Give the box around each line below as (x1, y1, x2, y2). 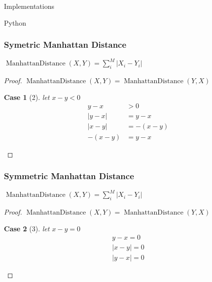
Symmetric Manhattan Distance (4, 170, 134, 182)
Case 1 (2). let (4, 92, 50, 102)
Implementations (4, 1, 54, 11)
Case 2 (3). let (4, 223, 50, 233)
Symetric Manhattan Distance (4, 38, 127, 51)
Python (4, 17, 26, 28)
